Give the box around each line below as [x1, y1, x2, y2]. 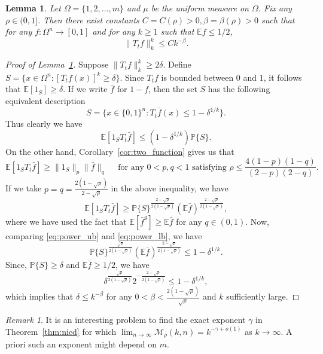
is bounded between [161, 71, 234, 83]
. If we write [63, 83, 108, 95]
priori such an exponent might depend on [5, 338, 157, 350]
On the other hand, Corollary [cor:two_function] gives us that [5, 145, 234, 157]
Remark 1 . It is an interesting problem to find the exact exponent [5, 313, 246, 326]
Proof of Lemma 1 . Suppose [5, 58, 109, 71]
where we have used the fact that [5, 215, 127, 227]
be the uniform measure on [151, 2, 249, 14]
